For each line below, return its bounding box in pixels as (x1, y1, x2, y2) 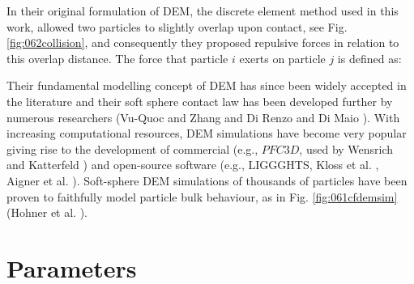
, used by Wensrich (299, 140, 394, 157)
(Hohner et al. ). (6, 204, 87, 221)
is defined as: (337, 49, 402, 66)
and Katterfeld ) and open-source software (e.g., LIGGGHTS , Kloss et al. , (6, 156, 379, 173)
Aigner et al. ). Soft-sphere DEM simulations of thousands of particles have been (6, 172, 408, 189)
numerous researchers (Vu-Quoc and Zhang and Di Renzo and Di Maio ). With (6, 108, 400, 125)
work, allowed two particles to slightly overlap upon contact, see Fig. (6, 18, 348, 35)
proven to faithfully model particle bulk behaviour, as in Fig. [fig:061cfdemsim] (6, 188, 398, 205)
